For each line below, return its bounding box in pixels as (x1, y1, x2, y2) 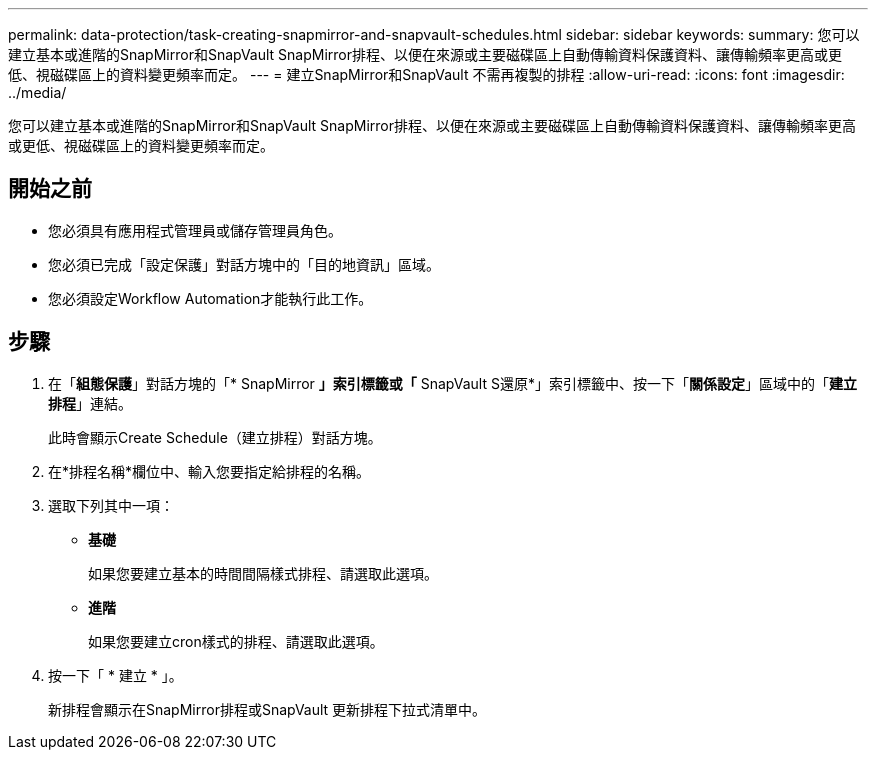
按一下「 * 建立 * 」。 (48, 666, 183, 684)
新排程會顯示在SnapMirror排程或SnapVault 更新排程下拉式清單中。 (48, 700, 487, 718)
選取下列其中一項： (48, 496, 174, 514)
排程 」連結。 (48, 394, 132, 412)
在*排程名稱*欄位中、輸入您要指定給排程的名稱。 (48, 462, 371, 480)
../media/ (8, 84, 67, 101)
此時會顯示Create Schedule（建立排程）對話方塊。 (48, 428, 382, 446)
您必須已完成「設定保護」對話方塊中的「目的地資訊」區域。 (48, 255, 440, 273)
